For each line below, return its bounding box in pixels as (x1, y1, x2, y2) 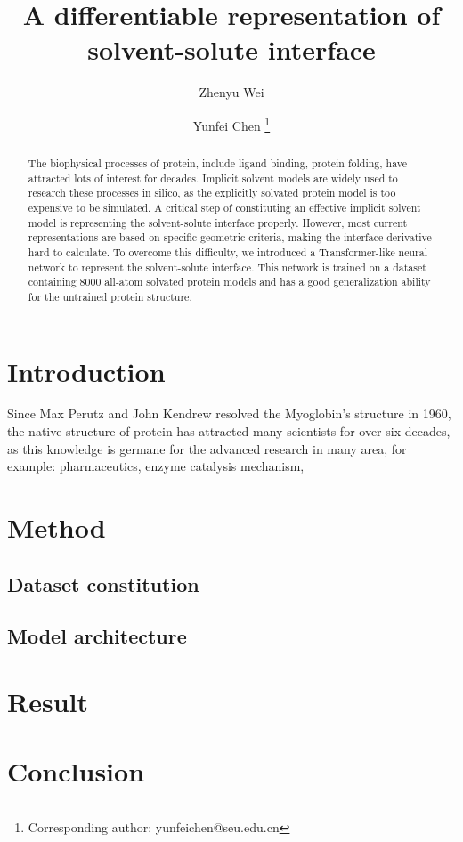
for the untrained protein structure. (28, 288, 192, 304)
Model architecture (7, 622, 187, 650)
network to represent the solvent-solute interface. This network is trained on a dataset (28, 259, 426, 274)
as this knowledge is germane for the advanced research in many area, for (7, 439, 407, 457)
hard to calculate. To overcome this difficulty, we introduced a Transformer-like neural (28, 244, 428, 259)
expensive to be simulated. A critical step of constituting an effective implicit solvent (28, 199, 421, 215)
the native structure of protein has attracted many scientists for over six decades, (7, 422, 451, 441)
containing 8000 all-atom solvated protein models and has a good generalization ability (28, 274, 431, 289)
